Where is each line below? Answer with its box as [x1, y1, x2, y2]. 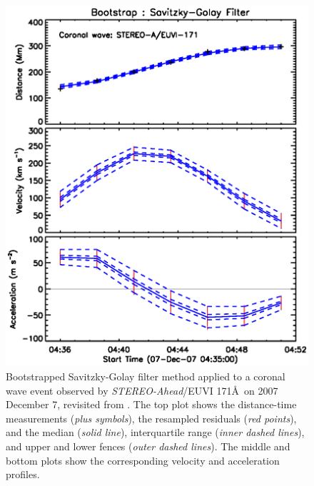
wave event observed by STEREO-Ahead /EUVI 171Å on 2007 [6, 383, 278, 398]
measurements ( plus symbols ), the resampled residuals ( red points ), [6, 410, 297, 425]
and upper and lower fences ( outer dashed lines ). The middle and [6, 439, 290, 453]
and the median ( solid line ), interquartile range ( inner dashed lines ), [6, 425, 305, 440]
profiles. [6, 467, 40, 482]
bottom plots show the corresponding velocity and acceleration [6, 452, 280, 467]
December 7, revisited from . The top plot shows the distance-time [6, 397, 297, 412]
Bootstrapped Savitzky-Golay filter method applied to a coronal [6, 369, 285, 384]
